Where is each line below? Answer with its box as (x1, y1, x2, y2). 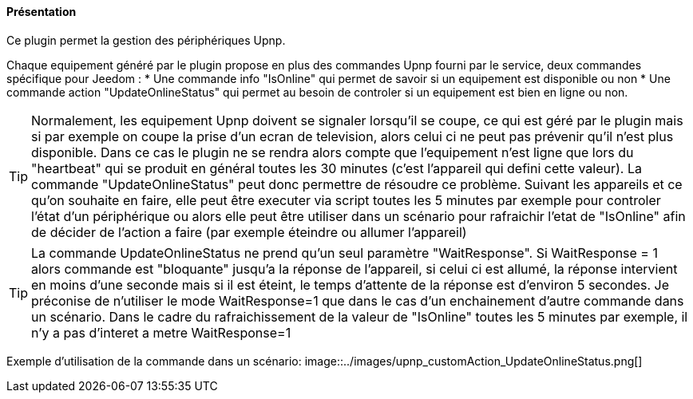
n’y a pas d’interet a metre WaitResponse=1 (31, 324, 291, 341)
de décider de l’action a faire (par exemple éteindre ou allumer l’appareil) (31, 223, 467, 240)
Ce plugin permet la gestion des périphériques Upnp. (6, 33, 286, 47)
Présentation (6, 5, 77, 18)
